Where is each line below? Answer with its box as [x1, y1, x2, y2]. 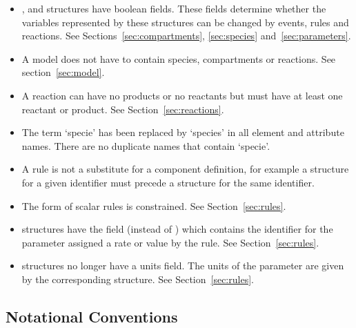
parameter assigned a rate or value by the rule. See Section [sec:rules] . [21, 235, 319, 249]
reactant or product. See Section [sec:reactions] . [21, 102, 224, 116]
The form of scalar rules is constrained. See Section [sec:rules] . [21, 198, 286, 213]
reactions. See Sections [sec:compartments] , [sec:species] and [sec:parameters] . [21, 28, 351, 43]
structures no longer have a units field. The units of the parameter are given [21, 258, 344, 273]
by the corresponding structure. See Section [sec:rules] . [21, 271, 254, 286]
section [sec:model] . [21, 65, 105, 79]
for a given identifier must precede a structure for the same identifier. [21, 175, 315, 189]
